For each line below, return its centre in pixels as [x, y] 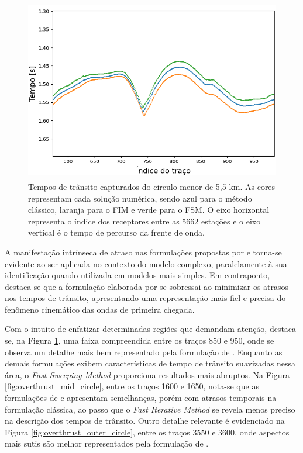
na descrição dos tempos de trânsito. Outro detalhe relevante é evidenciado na [145, 421]
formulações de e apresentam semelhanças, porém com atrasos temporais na [141, 398]
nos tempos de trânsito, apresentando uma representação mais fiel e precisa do [145, 298]
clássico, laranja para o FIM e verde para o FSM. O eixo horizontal [149, 210]
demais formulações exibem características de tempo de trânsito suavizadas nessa [150, 363]
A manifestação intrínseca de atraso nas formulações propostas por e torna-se [143, 252]
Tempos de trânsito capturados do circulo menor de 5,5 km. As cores [152, 186]
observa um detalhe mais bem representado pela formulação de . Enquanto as [144, 352]
